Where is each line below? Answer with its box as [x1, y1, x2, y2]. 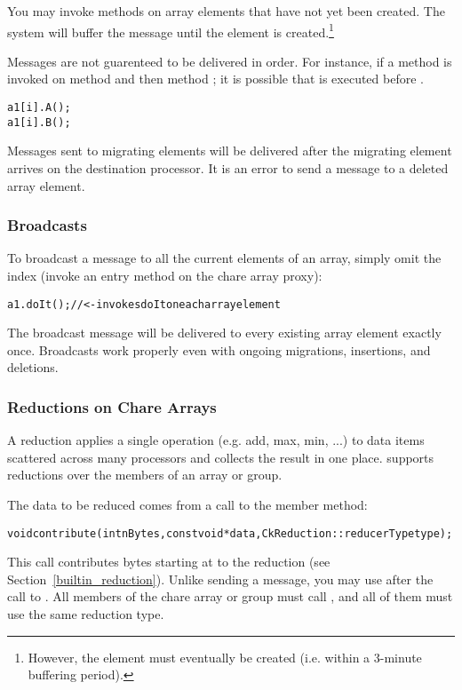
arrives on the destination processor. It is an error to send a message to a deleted [7, 158, 449, 177]
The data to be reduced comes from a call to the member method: [7, 495, 368, 513]
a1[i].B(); [7, 115, 71, 129]
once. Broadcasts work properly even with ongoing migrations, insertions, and [7, 340, 431, 359]
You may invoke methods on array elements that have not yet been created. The [7, 2, 445, 20]
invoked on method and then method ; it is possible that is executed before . [7, 69, 424, 88]
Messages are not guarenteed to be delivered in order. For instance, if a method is [7, 52, 452, 70]
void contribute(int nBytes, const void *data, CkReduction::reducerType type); [7, 527, 453, 540]
